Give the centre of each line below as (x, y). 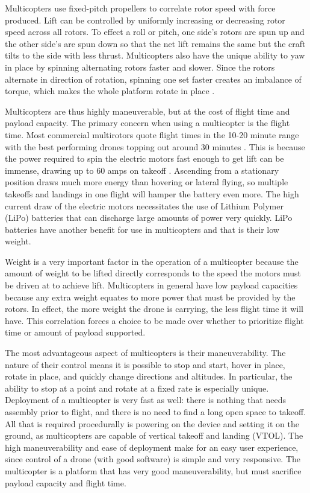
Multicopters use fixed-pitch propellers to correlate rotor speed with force (140, 8)
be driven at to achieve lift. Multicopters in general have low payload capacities (151, 285)
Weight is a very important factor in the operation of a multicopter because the (152, 261)
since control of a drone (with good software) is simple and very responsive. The (153, 459)
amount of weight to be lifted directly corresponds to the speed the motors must (153, 273)
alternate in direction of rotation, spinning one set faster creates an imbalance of (153, 79)
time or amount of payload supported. (75, 332)
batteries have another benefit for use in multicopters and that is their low (142, 229)
